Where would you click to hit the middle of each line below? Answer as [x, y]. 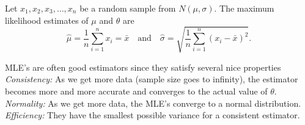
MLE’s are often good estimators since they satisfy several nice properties [143, 67]
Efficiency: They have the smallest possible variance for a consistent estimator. [152, 115]
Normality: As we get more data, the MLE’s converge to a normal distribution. [153, 103]
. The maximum [244, 8]
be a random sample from [128, 8]
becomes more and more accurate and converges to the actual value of [136, 91]
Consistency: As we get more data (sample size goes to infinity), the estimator [152, 79]
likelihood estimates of [47, 20]
